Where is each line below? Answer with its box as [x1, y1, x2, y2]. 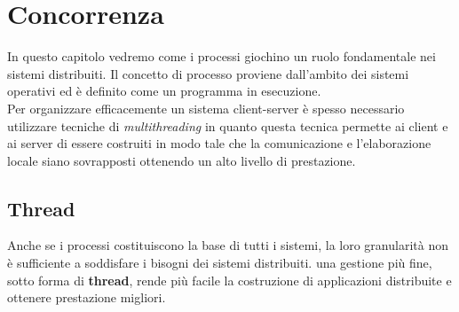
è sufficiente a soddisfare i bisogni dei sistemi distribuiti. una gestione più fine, [7, 253, 432, 272]
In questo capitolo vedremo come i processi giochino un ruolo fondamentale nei [7, 47, 436, 66]
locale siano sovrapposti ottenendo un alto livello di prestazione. [7, 151, 356, 169]
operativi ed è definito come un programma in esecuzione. [7, 82, 321, 100]
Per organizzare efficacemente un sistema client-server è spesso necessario [7, 98, 405, 117]
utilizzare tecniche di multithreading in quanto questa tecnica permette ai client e [7, 116, 448, 135]
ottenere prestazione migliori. [7, 288, 166, 307]
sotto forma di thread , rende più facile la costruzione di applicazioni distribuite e [7, 270, 452, 289]
